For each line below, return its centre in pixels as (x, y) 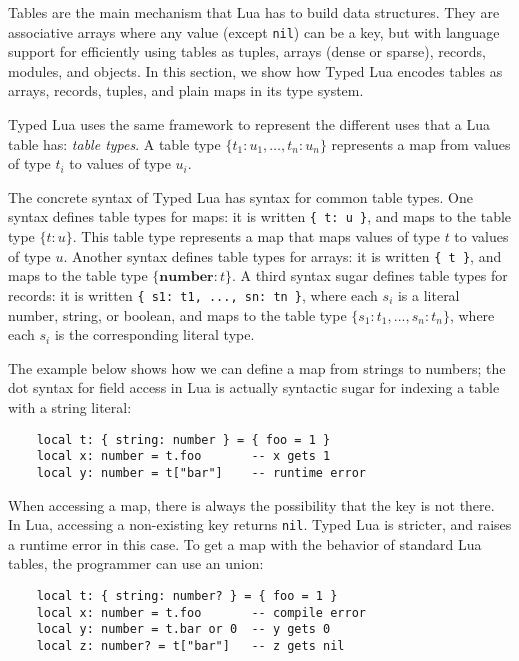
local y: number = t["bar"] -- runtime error (201, 472)
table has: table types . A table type (114, 143)
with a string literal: (70, 406)
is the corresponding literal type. (154, 334)
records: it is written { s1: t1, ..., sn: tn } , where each (193, 294)
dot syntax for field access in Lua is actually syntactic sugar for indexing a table (254, 387)
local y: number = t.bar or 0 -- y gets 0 (183, 629)
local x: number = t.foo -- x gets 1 (183, 456)
